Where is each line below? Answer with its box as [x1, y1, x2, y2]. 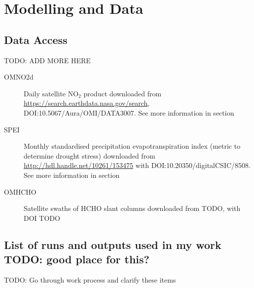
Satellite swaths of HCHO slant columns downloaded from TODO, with [24, 203, 241, 213]
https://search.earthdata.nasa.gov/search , [24, 98, 150, 108]
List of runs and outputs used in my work [4, 237, 221, 252]
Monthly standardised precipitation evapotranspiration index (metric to [24, 141, 241, 151]
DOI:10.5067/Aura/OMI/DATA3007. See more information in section [24, 107, 234, 118]
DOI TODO [24, 212, 60, 223]
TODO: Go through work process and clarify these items [4, 274, 176, 285]
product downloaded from [83, 88, 162, 98]
